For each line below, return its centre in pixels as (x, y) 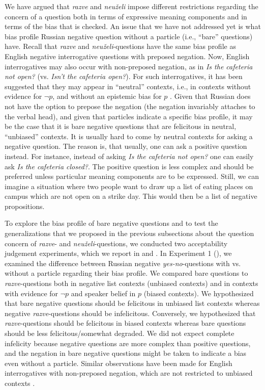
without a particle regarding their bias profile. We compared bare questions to (126, 273)
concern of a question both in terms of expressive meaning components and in (126, 16)
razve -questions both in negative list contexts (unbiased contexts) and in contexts (131, 283)
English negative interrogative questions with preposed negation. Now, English (127, 56)
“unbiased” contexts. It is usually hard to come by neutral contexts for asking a (129, 136)
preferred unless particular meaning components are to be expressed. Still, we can (132, 176)
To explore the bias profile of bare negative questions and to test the (111, 223)
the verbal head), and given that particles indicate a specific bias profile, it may (129, 116)
